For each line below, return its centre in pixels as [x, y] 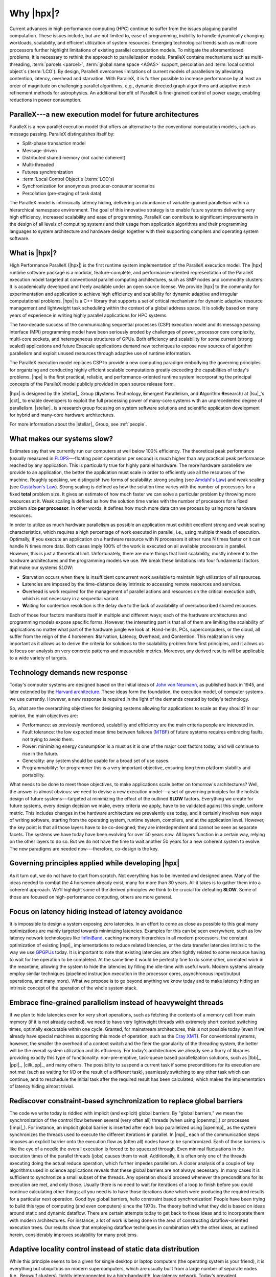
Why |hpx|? [34, 13]
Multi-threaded [38, 165]
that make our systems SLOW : [41, 567]
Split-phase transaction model [54, 144]
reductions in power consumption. [45, 100]
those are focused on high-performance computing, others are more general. [91, 897]
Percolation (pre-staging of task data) [62, 193]
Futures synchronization [48, 172]
